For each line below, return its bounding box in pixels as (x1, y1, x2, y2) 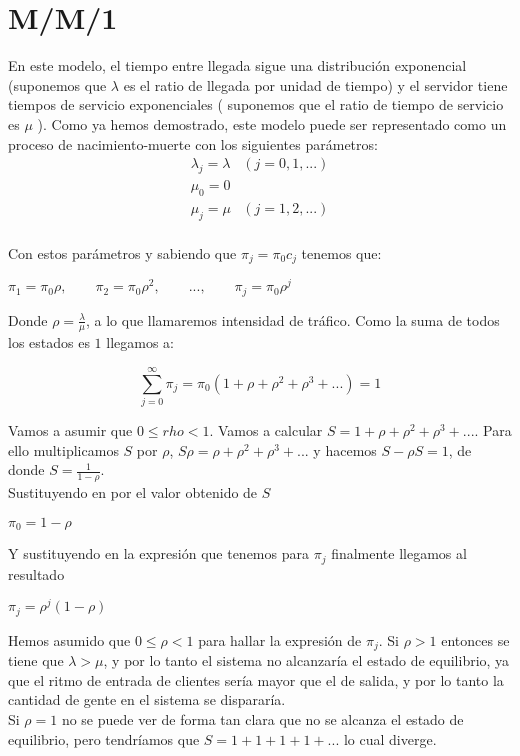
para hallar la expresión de (198, 629, 362, 650)
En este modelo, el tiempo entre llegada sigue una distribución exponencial (8, 55, 467, 76)
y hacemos (313, 439, 377, 460)
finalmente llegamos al (331, 543, 467, 564)
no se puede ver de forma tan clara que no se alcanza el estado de (61, 709, 464, 730)
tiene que (8, 650, 64, 671)
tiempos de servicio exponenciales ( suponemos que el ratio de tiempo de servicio (8, 94, 504, 115)
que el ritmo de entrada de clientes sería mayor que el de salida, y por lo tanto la (8, 669, 504, 690)
